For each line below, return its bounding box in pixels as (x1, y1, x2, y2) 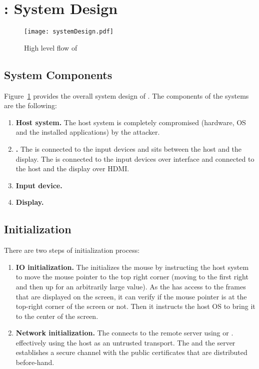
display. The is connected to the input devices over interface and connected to (15, 153, 254, 164)
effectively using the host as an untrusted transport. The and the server (15, 337, 235, 347)
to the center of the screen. (15, 310, 98, 321)
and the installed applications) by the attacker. (15, 127, 160, 137)
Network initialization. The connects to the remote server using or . (15, 327, 233, 338)
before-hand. (15, 357, 54, 367)
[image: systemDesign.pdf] (24, 28, 113, 36)
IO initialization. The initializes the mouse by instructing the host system (15, 261, 249, 272)
